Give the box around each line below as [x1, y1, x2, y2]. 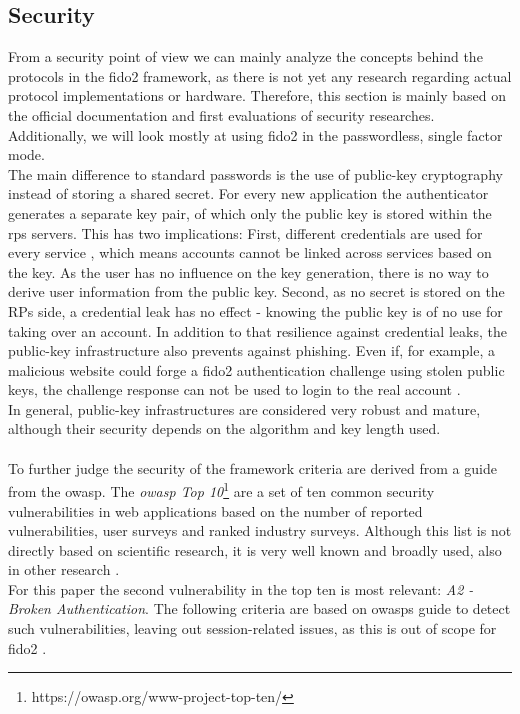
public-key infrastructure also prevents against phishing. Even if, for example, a [8, 340, 495, 361]
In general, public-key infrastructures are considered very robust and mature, [8, 398, 481, 419]
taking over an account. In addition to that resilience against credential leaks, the [8, 320, 507, 341]
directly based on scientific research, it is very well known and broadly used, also [8, 539, 502, 560]
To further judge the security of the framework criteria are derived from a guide [8, 457, 497, 478]
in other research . [8, 559, 120, 580]
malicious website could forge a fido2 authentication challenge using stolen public [8, 359, 505, 380]
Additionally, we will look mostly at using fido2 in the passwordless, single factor [8, 124, 503, 145]
